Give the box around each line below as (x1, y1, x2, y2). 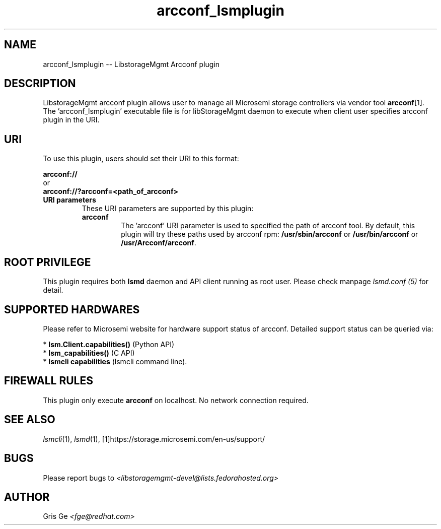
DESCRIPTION (4, 77, 76, 90)
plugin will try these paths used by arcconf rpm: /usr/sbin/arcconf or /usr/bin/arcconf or (121, 230, 418, 239)
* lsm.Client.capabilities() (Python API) (43, 340, 175, 349)
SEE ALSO (4, 413, 55, 426)
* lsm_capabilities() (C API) (43, 348, 135, 357)
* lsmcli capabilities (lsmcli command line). (43, 357, 187, 366)
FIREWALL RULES (4, 374, 93, 387)
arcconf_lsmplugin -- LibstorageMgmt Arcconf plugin (43, 59, 220, 69)
